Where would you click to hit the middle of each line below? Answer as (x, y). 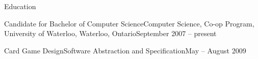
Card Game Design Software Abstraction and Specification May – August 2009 (125, 50)
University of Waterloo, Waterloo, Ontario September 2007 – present (110, 33)
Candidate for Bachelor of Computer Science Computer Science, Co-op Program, (129, 23)
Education (20, 6)
